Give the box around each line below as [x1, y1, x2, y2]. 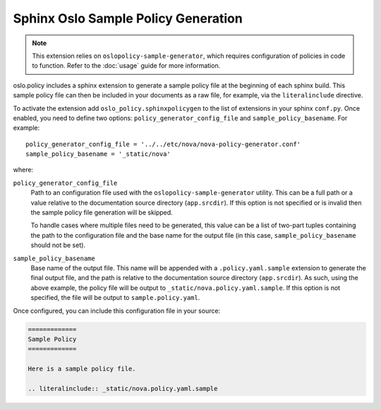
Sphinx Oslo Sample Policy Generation [13, 11, 243, 26]
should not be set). [30, 241, 86, 250]
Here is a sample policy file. [28, 365, 137, 373]
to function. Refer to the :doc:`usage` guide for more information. [32, 61, 221, 70]
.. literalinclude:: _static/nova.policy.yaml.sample [28, 385, 218, 392]
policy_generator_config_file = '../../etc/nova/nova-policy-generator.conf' [25, 140, 301, 148]
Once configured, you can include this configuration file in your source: [13, 306, 221, 315]
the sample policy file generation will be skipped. [30, 208, 173, 217]
